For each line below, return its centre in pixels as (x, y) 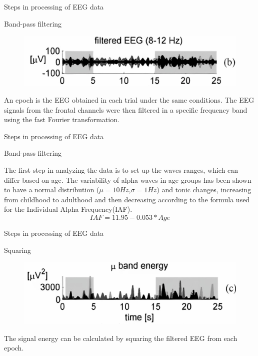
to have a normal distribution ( (52, 190)
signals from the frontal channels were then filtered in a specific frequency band (126, 109)
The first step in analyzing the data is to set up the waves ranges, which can (121, 169)
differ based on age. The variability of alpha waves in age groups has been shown (128, 180)
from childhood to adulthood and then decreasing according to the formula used (127, 199)
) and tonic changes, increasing (204, 190)
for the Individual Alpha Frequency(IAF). (68, 209)
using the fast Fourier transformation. (62, 119)
